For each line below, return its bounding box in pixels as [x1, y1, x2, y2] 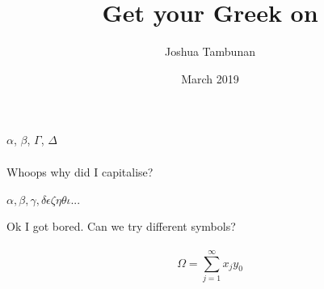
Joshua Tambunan [165, 43, 255, 60]
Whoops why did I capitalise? [6, 163, 154, 180]
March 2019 [181, 70, 239, 87]
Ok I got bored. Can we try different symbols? [6, 217, 236, 234]
